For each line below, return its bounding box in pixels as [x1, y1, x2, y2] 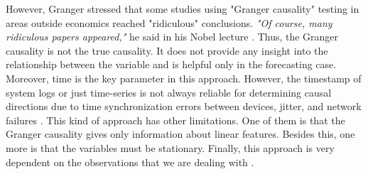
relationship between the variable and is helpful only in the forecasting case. [6, 57, 337, 72]
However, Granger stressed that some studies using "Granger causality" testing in [6, 1, 359, 16]
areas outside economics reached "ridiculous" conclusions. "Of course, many [6, 15, 332, 30]
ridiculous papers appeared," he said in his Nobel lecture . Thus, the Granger [6, 29, 339, 44]
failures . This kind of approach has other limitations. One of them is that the [6, 112, 345, 127]
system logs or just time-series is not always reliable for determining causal [6, 85, 332, 99]
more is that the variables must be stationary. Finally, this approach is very [6, 140, 335, 155]
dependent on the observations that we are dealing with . [6, 154, 254, 169]
